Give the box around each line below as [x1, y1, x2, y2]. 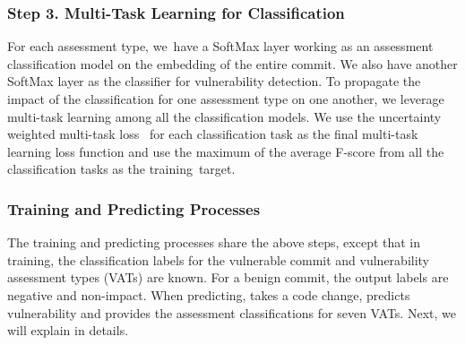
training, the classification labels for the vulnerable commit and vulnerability [7, 250, 430, 269]
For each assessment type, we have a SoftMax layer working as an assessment [7, 37, 434, 56]
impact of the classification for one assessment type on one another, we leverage [7, 90, 444, 108]
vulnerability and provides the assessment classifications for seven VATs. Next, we [7, 303, 456, 322]
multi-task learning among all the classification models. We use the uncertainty [7, 107, 442, 125]
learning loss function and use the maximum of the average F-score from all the [7, 142, 444, 160]
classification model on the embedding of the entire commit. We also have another [7, 54, 458, 73]
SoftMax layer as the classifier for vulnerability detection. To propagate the [7, 72, 421, 91]
